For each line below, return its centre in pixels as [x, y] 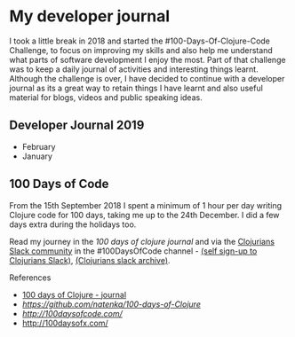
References [30, 278]
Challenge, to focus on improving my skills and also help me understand [141, 50]
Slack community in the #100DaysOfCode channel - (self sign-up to [133, 251]
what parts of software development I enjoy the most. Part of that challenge [147, 59]
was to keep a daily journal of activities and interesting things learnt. [134, 69]
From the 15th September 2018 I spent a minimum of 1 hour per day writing [146, 205]
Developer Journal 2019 [77, 125]
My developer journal [90, 16]
